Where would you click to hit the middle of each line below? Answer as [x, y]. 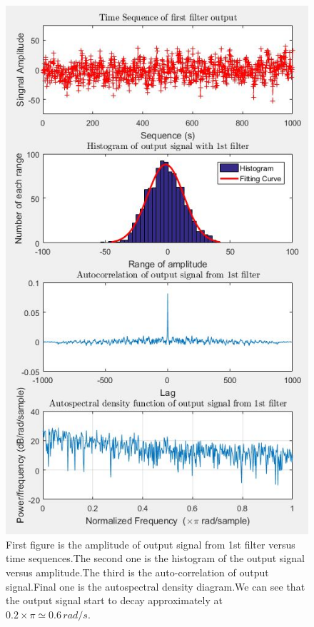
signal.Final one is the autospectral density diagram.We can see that [156, 586]
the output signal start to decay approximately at [114, 600]
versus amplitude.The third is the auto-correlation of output [137, 572]
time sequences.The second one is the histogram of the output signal [155, 558]
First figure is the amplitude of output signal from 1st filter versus [151, 544]
